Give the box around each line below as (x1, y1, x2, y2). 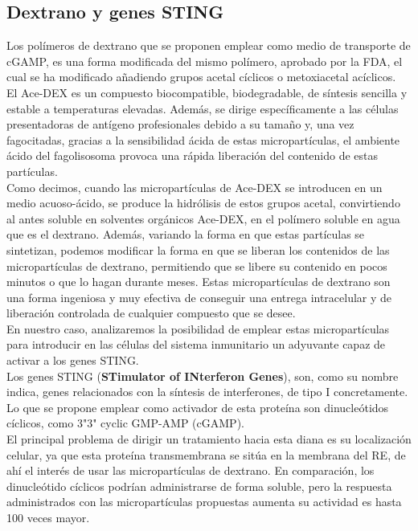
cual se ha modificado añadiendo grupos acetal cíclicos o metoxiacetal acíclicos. (6, 68, 396, 85)
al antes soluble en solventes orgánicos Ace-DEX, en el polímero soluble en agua (6, 210, 400, 227)
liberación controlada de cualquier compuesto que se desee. (6, 304, 296, 321)
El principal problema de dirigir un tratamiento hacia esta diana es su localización (6, 431, 412, 447)
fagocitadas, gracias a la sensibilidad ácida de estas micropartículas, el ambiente (6, 131, 400, 148)
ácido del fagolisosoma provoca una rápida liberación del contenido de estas (6, 147, 379, 164)
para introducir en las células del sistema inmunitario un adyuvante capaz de (6, 336, 386, 353)
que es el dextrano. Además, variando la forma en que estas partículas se (6, 226, 365, 243)
